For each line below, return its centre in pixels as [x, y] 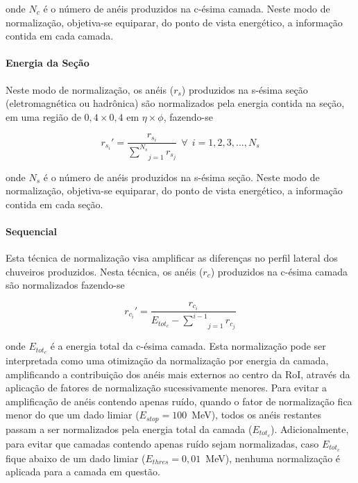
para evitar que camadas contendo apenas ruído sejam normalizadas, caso [162, 443]
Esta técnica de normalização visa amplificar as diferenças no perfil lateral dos [172, 258]
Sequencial [32, 231]
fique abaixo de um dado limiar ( [76, 458]
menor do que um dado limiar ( [73, 415]
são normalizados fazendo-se [65, 285]
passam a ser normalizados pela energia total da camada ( [129, 429]
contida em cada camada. [60, 36]
